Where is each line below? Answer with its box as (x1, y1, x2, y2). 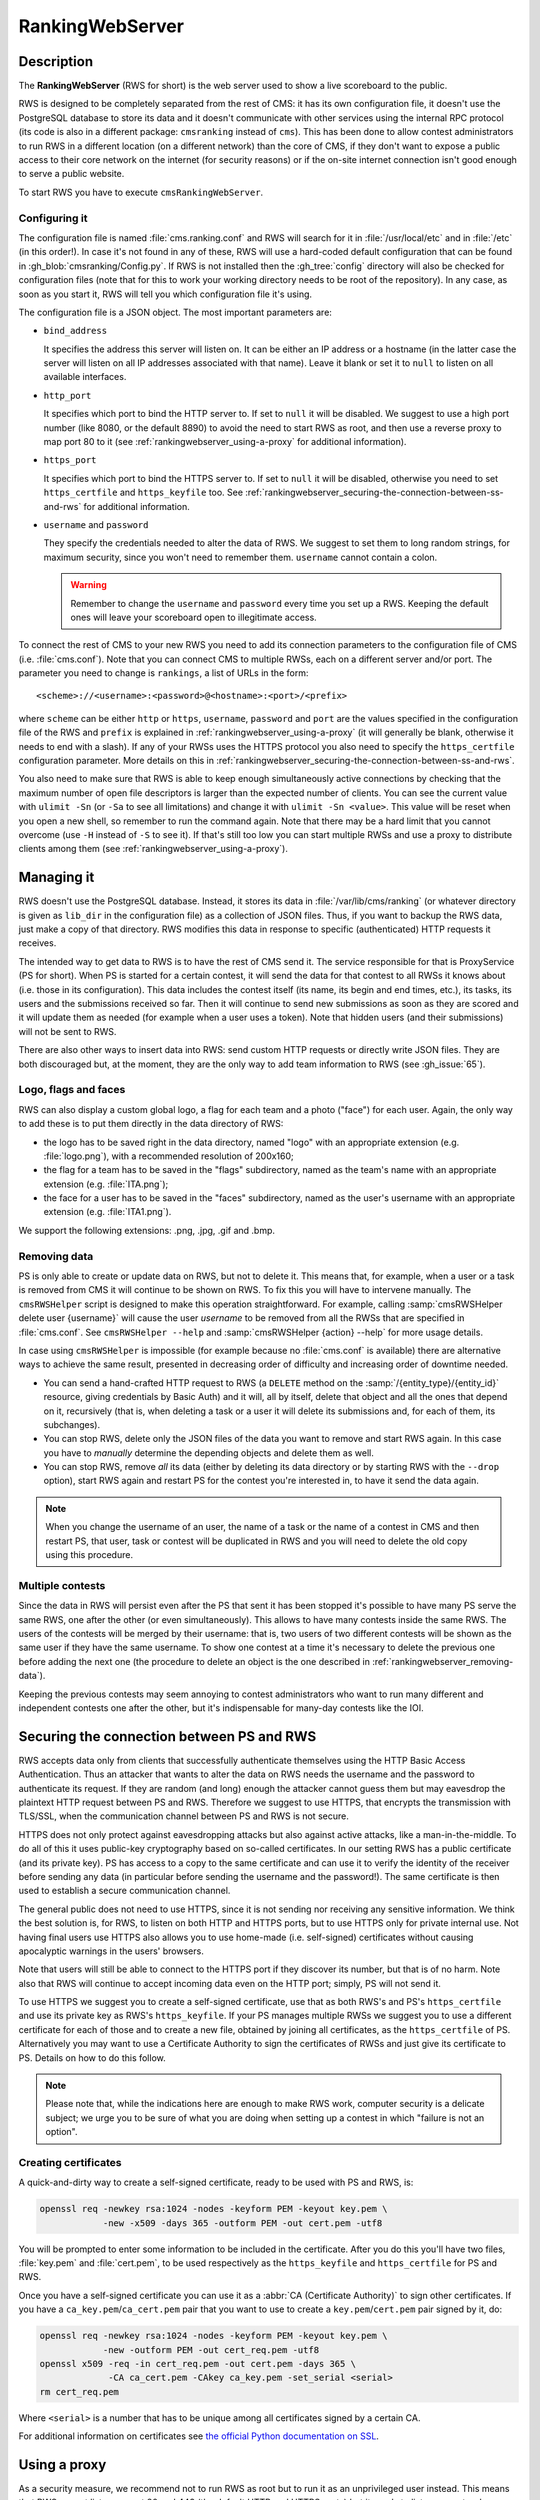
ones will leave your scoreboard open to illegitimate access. (70, 611, 317, 623)
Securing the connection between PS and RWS (18, 1728, 317, 1745)
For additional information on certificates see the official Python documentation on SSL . (18, 2430, 380, 2442)
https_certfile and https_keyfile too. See (43, 486, 244, 499)
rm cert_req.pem (39, 2386, 120, 2397)
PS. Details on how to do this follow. (18, 2051, 166, 2064)
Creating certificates (18, 2155, 122, 2169)
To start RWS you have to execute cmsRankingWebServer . (18, 186, 264, 198)
